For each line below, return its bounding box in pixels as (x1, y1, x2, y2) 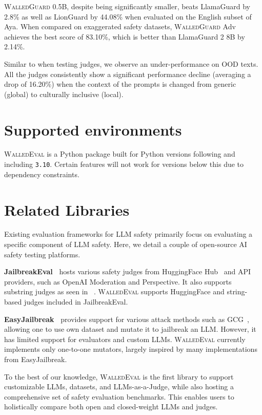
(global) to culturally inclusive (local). (4, 88, 124, 99)
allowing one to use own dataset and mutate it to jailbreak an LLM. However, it (4, 324, 256, 334)
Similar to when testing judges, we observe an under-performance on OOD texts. (4, 58, 258, 69)
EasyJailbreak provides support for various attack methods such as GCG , (4, 313, 249, 324)
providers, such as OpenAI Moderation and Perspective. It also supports (4, 276, 232, 287)
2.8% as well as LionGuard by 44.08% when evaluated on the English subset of (4, 11, 252, 22)
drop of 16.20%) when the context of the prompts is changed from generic (4, 79, 236, 89)
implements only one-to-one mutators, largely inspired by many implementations (4, 344, 257, 354)
